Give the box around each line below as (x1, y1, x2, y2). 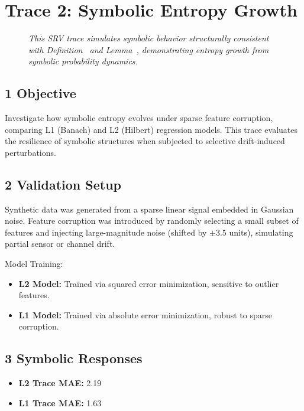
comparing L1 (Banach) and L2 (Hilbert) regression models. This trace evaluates (5, 123, 298, 135)
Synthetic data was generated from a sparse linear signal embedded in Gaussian (5, 203, 294, 215)
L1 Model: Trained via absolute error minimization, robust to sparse (18, 308, 272, 321)
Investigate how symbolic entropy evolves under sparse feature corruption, (5, 112, 273, 124)
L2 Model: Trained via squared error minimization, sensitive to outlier (18, 277, 279, 289)
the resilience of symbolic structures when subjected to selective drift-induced (5, 135, 285, 147)
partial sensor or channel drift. (5, 237, 115, 250)
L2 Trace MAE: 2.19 (18, 377, 102, 389)
